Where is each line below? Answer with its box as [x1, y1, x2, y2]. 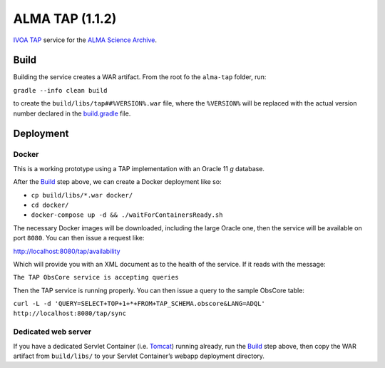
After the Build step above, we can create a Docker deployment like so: [13, 178, 222, 186]
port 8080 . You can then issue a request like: [13, 234, 145, 242]
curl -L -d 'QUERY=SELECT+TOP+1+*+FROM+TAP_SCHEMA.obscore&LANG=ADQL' [13, 300, 265, 308]
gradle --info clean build [13, 86, 108, 94]
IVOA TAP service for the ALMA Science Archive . [13, 36, 157, 44]
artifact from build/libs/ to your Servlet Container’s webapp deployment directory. [13, 352, 265, 360]
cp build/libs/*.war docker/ [31, 191, 133, 199]
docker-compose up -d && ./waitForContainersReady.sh [31, 211, 223, 219]
